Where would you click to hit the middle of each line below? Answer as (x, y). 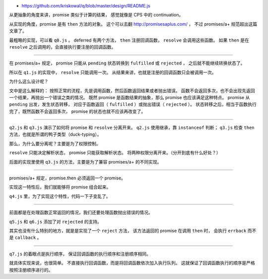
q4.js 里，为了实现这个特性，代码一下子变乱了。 (60, 196)
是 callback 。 (25, 237)
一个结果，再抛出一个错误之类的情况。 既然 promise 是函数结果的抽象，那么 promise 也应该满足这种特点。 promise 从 (130, 97)
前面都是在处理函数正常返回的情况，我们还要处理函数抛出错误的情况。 (81, 213)
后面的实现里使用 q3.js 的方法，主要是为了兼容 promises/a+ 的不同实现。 (85, 162)
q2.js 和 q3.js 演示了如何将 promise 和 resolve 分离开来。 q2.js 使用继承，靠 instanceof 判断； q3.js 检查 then (132, 128)
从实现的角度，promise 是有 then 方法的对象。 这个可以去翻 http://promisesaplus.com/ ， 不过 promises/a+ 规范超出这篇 (133, 24)
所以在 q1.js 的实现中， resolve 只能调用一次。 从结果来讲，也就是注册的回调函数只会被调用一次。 (113, 72)
